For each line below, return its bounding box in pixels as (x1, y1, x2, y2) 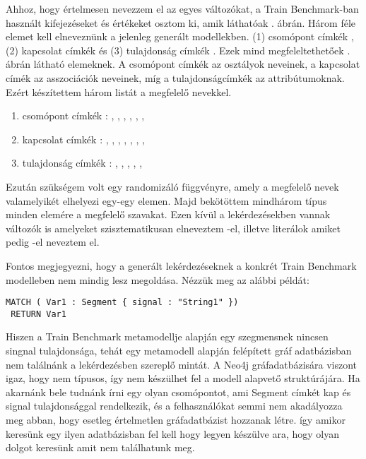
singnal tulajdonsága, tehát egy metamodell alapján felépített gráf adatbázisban (6, 343, 352, 357)
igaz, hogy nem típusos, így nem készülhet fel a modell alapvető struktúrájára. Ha (6, 371, 360, 386)
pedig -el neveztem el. (6, 234, 100, 249)
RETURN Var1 (11, 309, 66, 319)
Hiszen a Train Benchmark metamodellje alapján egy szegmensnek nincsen (6, 329, 329, 344)
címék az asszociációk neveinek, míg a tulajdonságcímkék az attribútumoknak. (6, 70, 345, 85)
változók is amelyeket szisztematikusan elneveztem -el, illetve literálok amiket (6, 220, 341, 235)
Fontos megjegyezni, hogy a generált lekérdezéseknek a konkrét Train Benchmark (6, 258, 357, 273)
